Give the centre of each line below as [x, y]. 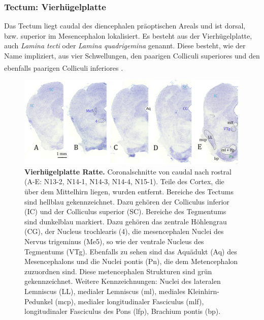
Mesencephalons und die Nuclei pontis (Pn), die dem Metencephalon [131, 261]
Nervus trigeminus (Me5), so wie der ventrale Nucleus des [114, 241]
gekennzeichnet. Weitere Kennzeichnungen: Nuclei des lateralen [123, 281]
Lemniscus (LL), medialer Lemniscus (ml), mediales [105, 291]
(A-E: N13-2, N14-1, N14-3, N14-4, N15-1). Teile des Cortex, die [124, 181]
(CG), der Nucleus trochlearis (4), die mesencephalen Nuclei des [124, 231]
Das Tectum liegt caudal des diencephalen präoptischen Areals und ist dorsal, [125, 26]
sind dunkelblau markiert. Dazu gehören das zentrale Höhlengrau [126, 221]
